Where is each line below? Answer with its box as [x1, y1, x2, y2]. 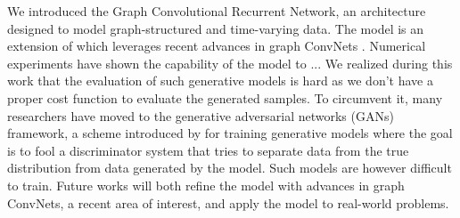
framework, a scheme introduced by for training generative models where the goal [7, 124, 453, 142]
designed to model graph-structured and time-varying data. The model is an [7, 19, 424, 37]
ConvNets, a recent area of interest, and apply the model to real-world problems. [7, 193, 449, 212]
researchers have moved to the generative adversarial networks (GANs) [7, 106, 394, 125]
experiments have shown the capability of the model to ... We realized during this [7, 53, 453, 72]
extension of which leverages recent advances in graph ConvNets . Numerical [7, 36, 426, 55]
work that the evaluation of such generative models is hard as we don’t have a [7, 71, 433, 90]
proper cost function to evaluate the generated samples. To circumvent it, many [7, 88, 443, 107]
